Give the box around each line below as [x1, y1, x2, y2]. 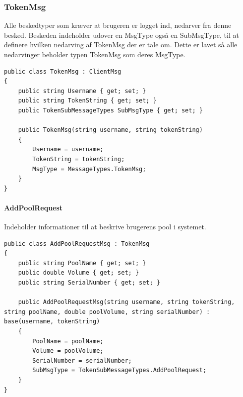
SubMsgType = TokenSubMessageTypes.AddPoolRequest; [32, 367, 207, 374]
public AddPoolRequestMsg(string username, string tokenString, [18, 298, 235, 306]
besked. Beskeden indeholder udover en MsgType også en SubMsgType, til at [4, 29, 239, 40]
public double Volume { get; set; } [18, 269, 139, 277]
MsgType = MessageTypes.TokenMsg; [32, 165, 146, 173]
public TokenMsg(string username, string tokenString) [18, 126, 203, 134]
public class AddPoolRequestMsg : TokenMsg [4, 240, 150, 247]
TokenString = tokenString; [32, 155, 125, 163]
